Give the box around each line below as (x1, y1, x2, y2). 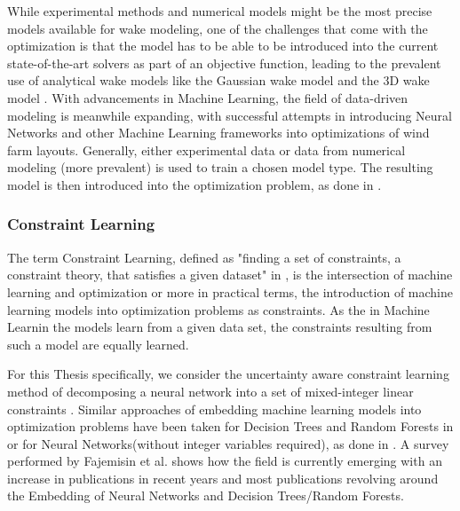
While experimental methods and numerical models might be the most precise (7, 2, 432, 20)
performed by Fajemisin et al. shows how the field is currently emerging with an (7, 452, 442, 470)
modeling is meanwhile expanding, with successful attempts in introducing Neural (7, 106, 452, 124)
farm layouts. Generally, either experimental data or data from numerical (7, 140, 406, 159)
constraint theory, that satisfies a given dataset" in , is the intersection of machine (7, 265, 453, 284)
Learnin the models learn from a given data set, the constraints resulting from (7, 318, 432, 336)
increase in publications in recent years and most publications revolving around (7, 468, 439, 487)
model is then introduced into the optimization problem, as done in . (7, 175, 382, 193)
